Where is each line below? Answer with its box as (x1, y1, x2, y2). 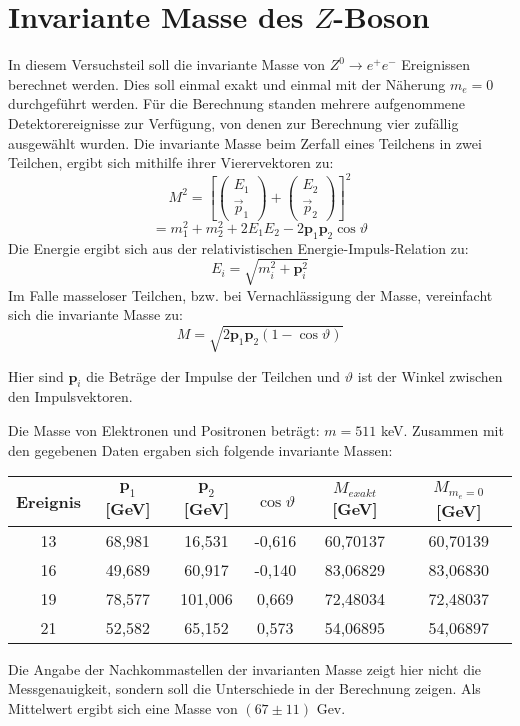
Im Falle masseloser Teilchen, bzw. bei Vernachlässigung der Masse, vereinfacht (8, 284, 493, 305)
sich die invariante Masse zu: (8, 304, 183, 325)
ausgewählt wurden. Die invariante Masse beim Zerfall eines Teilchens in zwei (8, 132, 482, 153)
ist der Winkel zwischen (357, 365, 503, 386)
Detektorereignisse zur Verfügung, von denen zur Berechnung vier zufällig (8, 112, 459, 133)
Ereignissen (401, 54, 471, 75)
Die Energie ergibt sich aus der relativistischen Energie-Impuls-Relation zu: (8, 237, 469, 258)
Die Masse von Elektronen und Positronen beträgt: (8, 419, 320, 440)
